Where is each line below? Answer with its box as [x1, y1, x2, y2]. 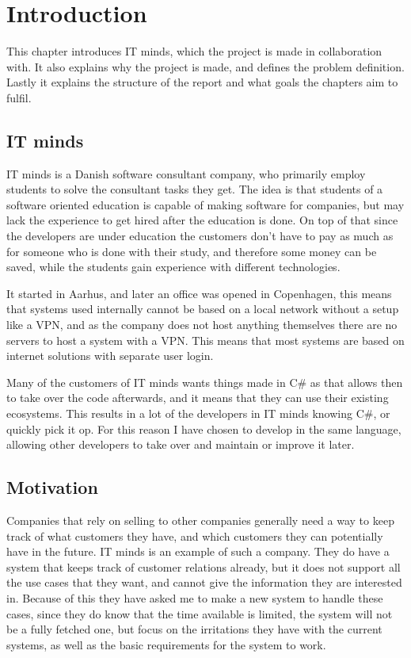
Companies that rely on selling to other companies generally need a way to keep [6, 512, 394, 528]
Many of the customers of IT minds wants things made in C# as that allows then [6, 373, 403, 390]
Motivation [6, 475, 98, 499]
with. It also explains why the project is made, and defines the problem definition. [6, 58, 405, 75]
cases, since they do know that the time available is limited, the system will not [6, 605, 393, 622]
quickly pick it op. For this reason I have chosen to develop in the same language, [6, 420, 401, 437]
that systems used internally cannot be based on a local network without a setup [6, 300, 399, 317]
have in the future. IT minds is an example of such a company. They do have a [6, 543, 390, 560]
